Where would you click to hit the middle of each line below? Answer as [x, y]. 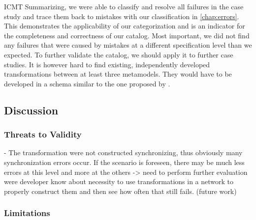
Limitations [27, 213]
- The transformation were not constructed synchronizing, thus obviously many [123, 152]
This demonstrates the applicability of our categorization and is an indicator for [125, 26]
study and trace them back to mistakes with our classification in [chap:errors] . [122, 16]
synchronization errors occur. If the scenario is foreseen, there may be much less [124, 162]
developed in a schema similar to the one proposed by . [87, 83]
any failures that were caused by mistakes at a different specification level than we [128, 45]
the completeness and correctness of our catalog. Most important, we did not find [127, 35]
